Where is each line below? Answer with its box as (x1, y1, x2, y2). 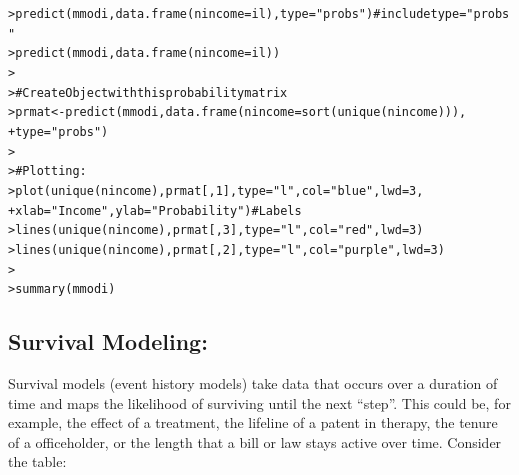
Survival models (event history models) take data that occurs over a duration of (8, 373, 498, 394)
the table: (8, 451, 67, 472)
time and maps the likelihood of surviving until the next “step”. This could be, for (8, 392, 511, 413)
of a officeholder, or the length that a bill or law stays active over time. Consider (8, 431, 502, 452)
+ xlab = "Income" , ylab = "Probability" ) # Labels (8, 203, 302, 218)
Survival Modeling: (8, 326, 208, 357)
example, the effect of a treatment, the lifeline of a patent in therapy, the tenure (8, 412, 498, 433)
